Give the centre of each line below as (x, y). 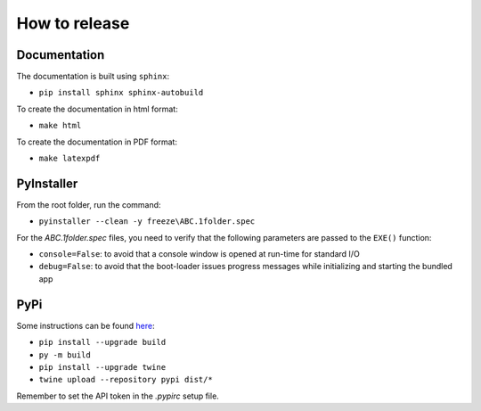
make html (60, 126)
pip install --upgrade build (102, 342)
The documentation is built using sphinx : (93, 77)
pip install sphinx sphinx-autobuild (121, 93)
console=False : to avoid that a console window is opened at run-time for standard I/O (199, 254)
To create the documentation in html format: (97, 109)
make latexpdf (69, 159)
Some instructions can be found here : (86, 325)
